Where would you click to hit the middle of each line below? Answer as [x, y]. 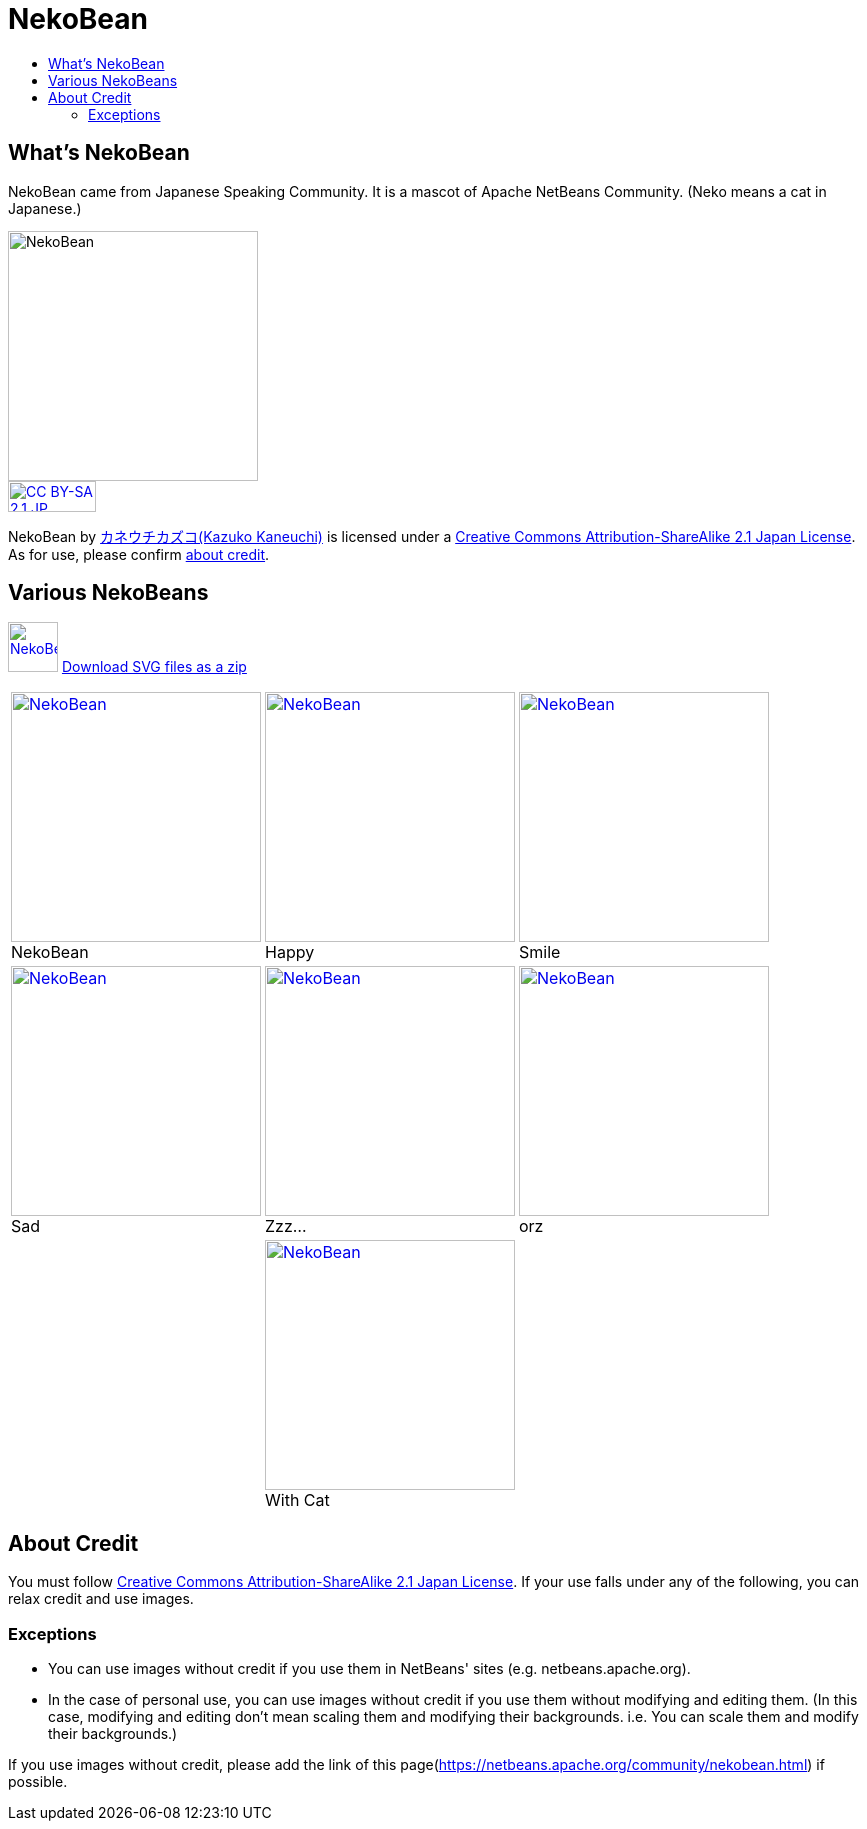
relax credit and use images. [101, 1599]
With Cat [297, 1500]
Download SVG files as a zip [154, 667]
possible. [38, 1782]
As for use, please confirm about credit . [139, 554]
